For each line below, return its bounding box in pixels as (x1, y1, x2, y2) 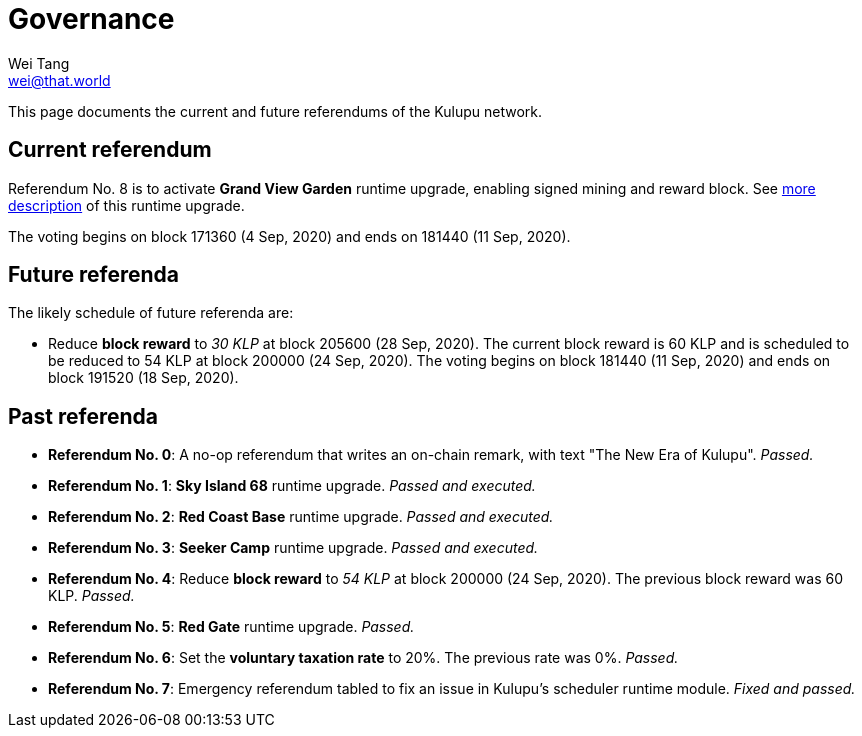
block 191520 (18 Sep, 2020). (48, 369, 239, 387)
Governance (8, 2, 175, 36)
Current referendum (8, 137, 212, 163)
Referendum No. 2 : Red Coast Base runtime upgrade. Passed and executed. (48, 508, 554, 526)
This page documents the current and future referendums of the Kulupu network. (8, 102, 543, 120)
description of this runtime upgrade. (8, 196, 245, 214)
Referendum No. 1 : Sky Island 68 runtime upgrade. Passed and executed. (48, 477, 536, 495)
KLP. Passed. (48, 587, 135, 605)
